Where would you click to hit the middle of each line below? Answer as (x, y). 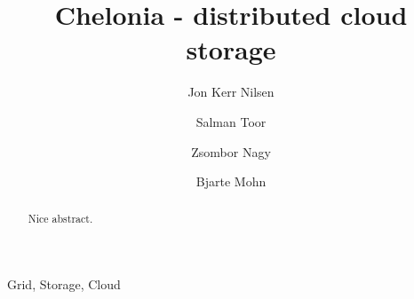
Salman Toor (231, 121)
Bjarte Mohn (231, 181)
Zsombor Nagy (231, 151)
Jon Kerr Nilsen (231, 92)
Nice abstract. (60, 219)
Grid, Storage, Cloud (64, 284)
